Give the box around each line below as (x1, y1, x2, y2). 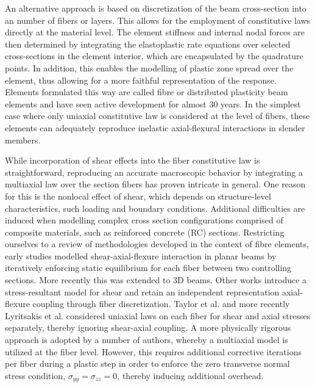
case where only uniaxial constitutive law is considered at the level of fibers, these (5, 109, 310, 122)
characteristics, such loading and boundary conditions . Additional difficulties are (5, 201, 305, 214)
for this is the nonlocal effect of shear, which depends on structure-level (5, 189, 271, 202)
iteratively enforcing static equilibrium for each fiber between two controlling (5, 261, 292, 274)
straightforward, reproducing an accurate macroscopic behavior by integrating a (5, 165, 303, 178)
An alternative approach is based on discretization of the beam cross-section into (5, 2, 306, 14)
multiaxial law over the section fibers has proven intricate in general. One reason (5, 178, 306, 190)
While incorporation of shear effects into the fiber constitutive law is (5, 154, 260, 167)
